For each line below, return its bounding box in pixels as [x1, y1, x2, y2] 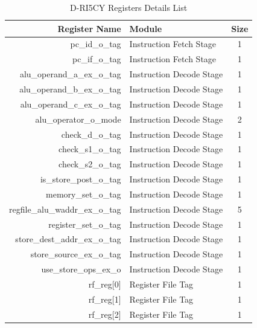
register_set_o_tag [48, 217, 121, 230]
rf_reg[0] [88, 277, 121, 290]
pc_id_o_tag [70, 37, 121, 50]
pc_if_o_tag [72, 53, 121, 65]
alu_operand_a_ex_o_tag [19, 68, 121, 80]
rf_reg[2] [88, 307, 121, 320]
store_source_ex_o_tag [30, 248, 121, 260]
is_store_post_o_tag [40, 173, 121, 185]
